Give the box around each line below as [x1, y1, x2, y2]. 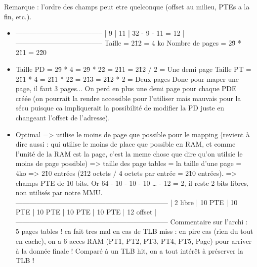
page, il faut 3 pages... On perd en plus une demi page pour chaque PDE [15, 83, 237, 94]
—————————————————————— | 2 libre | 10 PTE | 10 [15, 197, 238, 207]
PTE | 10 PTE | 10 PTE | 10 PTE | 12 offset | [15, 207, 157, 217]
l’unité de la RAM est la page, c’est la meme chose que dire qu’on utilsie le [15, 148, 243, 159]
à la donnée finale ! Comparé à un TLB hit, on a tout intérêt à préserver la [15, 245, 244, 256]
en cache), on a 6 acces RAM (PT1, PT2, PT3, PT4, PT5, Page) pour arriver [15, 236, 252, 246]
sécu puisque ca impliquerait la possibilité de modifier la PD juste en [15, 103, 224, 113]
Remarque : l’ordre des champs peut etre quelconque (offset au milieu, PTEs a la [4, 1, 250, 11]
